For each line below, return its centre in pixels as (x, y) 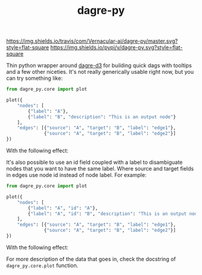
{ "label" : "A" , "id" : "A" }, (63, 208)
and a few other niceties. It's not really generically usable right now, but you (100, 72)
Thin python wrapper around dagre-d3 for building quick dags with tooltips (99, 65)
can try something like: (35, 78)
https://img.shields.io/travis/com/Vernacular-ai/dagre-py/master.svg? (92, 41)
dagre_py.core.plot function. (42, 265)
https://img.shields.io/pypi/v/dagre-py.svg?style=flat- (117, 47)
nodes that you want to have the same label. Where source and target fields (100, 169)
